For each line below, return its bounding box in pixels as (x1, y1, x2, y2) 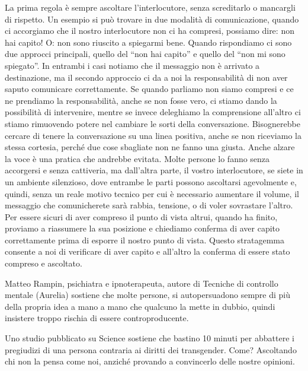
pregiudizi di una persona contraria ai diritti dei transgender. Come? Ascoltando (5, 343, 297, 356)
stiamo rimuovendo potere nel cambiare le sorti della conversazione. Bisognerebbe (5, 117, 300, 129)
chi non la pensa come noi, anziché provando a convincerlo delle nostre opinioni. (5, 355, 295, 367)
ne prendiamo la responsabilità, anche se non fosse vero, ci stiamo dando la (5, 94, 277, 106)
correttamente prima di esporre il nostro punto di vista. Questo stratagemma (5, 233, 284, 246)
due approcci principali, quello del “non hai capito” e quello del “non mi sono (5, 47, 285, 60)
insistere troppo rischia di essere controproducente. (5, 312, 189, 324)
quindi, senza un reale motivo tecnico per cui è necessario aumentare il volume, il (5, 187, 299, 199)
